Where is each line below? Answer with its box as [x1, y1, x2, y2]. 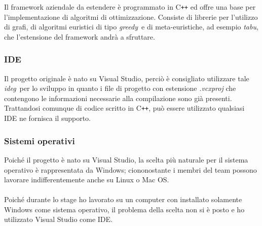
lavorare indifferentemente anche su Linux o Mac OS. [4, 174, 169, 185]
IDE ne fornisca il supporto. [4, 113, 91, 123]
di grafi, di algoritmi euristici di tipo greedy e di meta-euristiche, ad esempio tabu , [4, 21, 258, 32]
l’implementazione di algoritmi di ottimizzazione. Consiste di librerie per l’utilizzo [4, 11, 258, 22]
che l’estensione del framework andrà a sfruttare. [4, 31, 155, 42]
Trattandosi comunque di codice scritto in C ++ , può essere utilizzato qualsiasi [4, 103, 245, 113]
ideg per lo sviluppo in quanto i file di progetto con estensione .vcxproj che [4, 83, 236, 93]
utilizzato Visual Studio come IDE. [4, 214, 113, 224]
